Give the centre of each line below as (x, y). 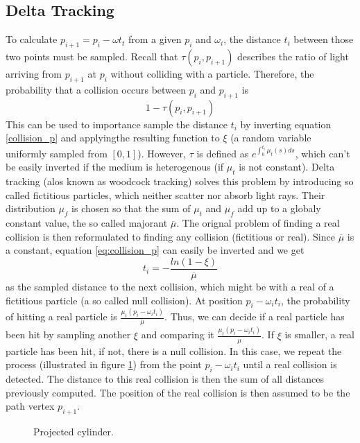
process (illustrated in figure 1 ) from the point (104, 364)
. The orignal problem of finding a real (258, 223)
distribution (31, 208)
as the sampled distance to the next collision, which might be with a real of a (170, 287)
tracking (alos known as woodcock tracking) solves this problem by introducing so (180, 181)
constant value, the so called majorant (87, 223)
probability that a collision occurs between (96, 89)
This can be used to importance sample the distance (117, 124)
